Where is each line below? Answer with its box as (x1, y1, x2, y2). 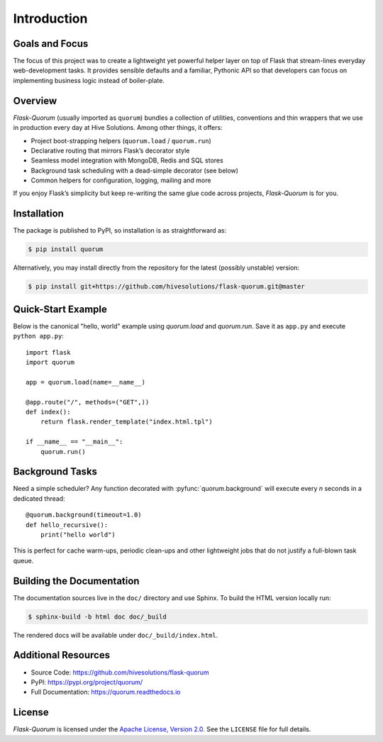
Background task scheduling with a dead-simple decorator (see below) (30, 166, 239, 175)
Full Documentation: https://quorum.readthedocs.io (30, 688, 181, 697)
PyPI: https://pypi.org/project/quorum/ (30, 677, 143, 686)
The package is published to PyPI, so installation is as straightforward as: (13, 226, 227, 235)
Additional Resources (13, 649, 110, 661)
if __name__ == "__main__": (26, 438, 123, 446)
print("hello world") (40, 531, 116, 538)
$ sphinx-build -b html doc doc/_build (28, 612, 167, 621)
